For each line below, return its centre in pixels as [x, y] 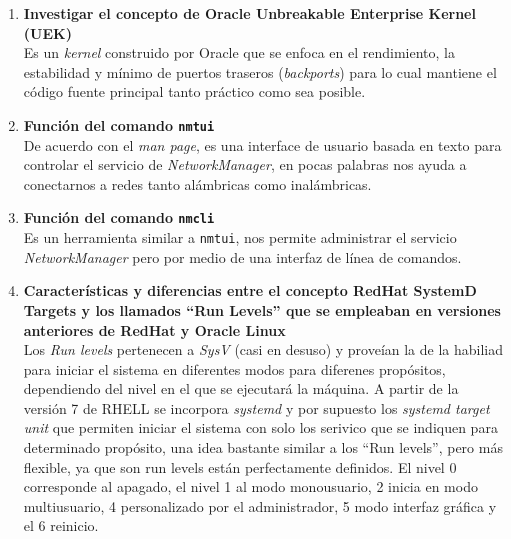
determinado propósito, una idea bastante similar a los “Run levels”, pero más [263, 447]
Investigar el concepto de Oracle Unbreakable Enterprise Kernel [249, 13]
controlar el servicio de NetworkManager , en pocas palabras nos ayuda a [245, 164]
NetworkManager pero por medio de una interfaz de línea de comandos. [242, 256]
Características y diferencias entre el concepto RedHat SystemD [250, 290]
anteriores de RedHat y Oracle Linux [154, 329]
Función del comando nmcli [119, 217]
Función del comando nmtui [119, 124]
